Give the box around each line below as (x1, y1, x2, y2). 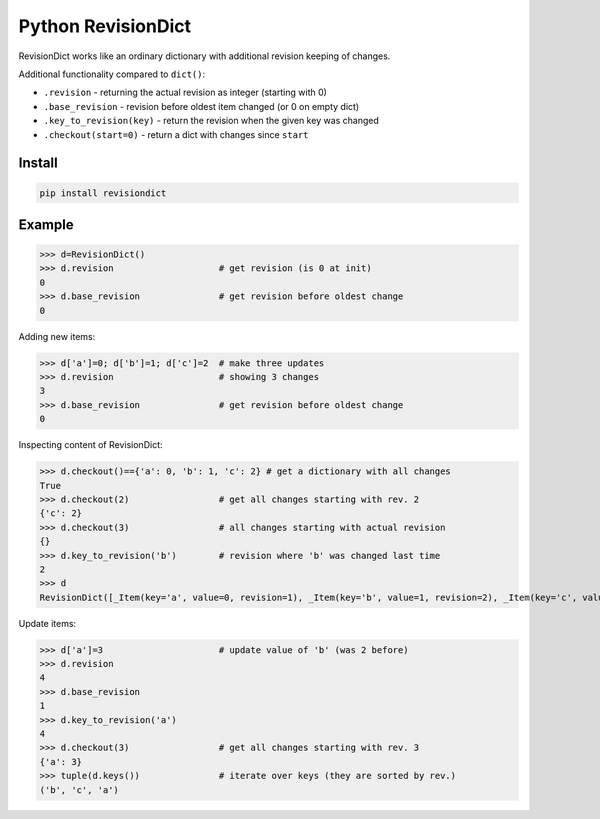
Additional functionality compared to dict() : (18, 68, 206, 80)
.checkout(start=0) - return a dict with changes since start (43, 128, 309, 140)
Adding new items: (18, 330, 96, 342)
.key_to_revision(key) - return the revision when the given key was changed (43, 115, 380, 127)
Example (18, 216, 74, 233)
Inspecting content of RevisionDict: (18, 439, 163, 451)
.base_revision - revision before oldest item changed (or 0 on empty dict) (43, 100, 360, 112)
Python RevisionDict (18, 15, 192, 37)
